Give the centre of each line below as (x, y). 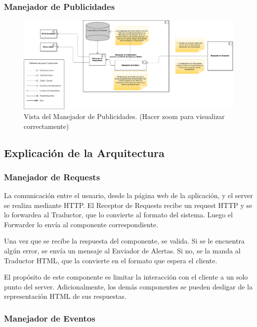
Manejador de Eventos (50, 318)
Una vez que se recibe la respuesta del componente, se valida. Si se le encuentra (124, 241)
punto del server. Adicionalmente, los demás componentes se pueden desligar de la (128, 286)
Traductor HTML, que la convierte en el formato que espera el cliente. (111, 260)
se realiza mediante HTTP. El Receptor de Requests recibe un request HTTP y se (128, 205)
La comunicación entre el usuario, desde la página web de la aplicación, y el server (128, 195)
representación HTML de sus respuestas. (65, 296)
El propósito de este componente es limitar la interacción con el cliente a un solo (126, 277)
